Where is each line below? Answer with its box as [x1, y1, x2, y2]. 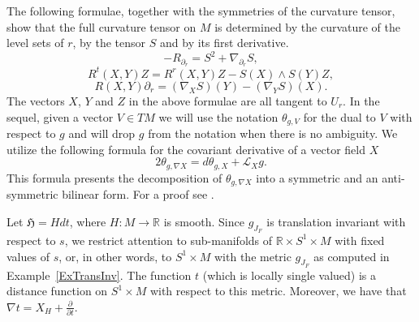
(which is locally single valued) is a [202, 266, 377, 283]
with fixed [335, 231, 385, 248]
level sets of [6, 34, 64, 51]
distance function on [6, 282, 108, 299]
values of [6, 247, 50, 264]
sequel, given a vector [6, 108, 114, 125]
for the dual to [303, 108, 376, 125]
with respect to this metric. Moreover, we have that [149, 282, 407, 299]
